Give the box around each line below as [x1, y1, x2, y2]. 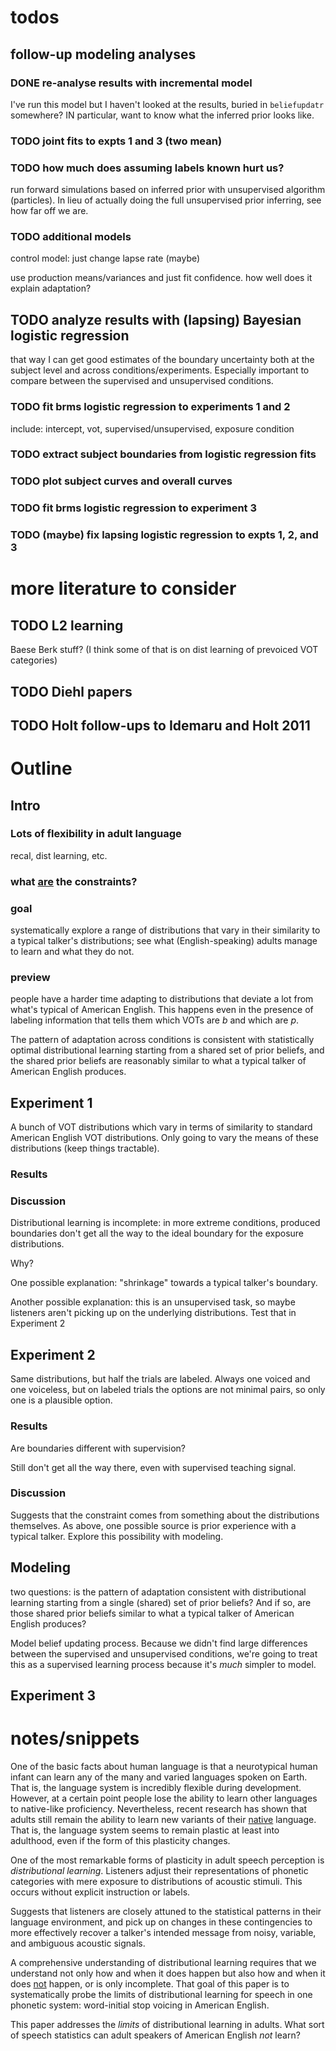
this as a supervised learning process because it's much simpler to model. [10, 1658, 317, 1670]
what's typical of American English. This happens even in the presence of [10, 1004, 314, 1016]
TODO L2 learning [10, 617, 124, 634]
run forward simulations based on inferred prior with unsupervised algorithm [10, 184, 326, 196]
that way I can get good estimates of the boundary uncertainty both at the [10, 354, 315, 366]
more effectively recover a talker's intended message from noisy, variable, [10, 1926, 317, 1938]
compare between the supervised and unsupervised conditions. [10, 375, 274, 387]
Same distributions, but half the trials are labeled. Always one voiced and [10, 1373, 311, 1385]
